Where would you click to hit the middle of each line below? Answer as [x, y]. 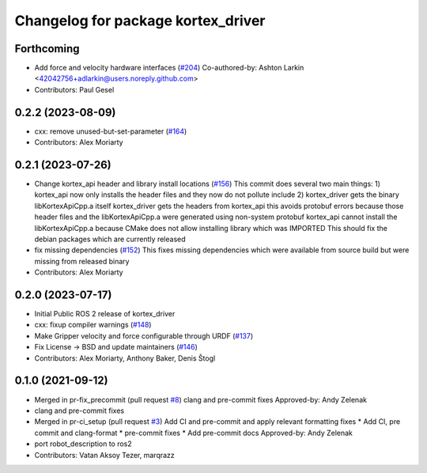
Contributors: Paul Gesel [74, 89]
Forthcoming [47, 49]
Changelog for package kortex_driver [140, 21]
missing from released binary [82, 261]
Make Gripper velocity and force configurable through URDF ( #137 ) [144, 335]
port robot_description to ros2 [83, 444]
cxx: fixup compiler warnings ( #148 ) [93, 325]
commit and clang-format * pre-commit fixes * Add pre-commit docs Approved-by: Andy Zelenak [194, 433]
